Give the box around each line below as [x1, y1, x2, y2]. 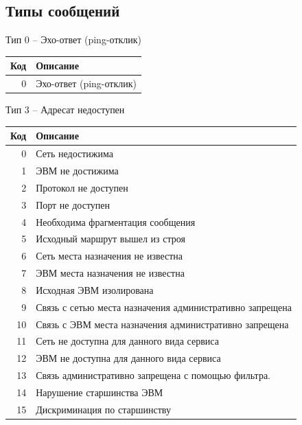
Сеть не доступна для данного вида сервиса [36, 334, 219, 348]
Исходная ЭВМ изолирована [36, 282, 154, 297]
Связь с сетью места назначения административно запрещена [36, 299, 292, 314]
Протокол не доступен [36, 180, 128, 194]
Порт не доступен [36, 197, 111, 211]
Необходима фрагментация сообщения [36, 214, 196, 229]
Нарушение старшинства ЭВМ [36, 384, 163, 399]
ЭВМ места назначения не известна [36, 266, 185, 280]
